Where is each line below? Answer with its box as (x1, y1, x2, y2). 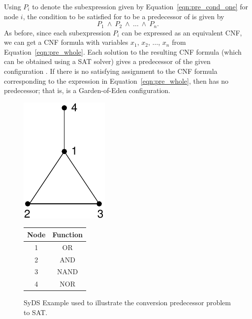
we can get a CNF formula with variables (4, 37, 128, 47)
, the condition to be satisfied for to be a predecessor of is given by (23, 11, 224, 21)
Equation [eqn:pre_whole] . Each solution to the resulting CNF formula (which (4, 46, 242, 57)
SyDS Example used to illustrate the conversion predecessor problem (24, 297, 231, 308)
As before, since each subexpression (4, 27, 111, 37)
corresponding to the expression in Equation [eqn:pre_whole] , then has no (4, 75, 229, 86)
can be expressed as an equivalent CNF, (122, 27, 242, 37)
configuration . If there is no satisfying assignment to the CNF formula (4, 66, 218, 76)
